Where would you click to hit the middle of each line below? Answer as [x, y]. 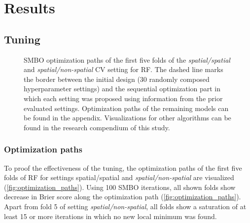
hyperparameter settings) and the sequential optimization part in [122, 89]
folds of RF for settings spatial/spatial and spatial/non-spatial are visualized [119, 177]
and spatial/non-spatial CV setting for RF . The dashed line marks [124, 69]
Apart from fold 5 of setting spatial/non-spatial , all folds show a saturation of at [125, 206]
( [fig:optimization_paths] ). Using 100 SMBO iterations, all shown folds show [120, 187]
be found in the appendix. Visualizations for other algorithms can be [127, 118]
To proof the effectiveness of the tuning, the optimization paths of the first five [123, 167]
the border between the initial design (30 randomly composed [117, 79]
